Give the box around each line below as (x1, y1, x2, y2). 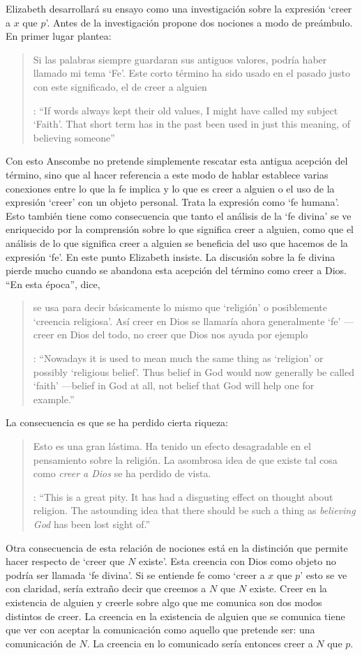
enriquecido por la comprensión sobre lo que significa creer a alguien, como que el (6, 222, 354, 236)
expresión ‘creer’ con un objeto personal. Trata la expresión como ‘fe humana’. (6, 195, 340, 209)
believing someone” (33, 130, 115, 144)
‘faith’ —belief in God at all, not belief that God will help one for (33, 378, 315, 393)
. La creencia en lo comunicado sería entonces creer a (86, 635, 313, 650)
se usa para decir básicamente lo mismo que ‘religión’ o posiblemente (33, 300, 328, 315)
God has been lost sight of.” (33, 517, 151, 531)
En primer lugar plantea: (6, 29, 112, 43)
